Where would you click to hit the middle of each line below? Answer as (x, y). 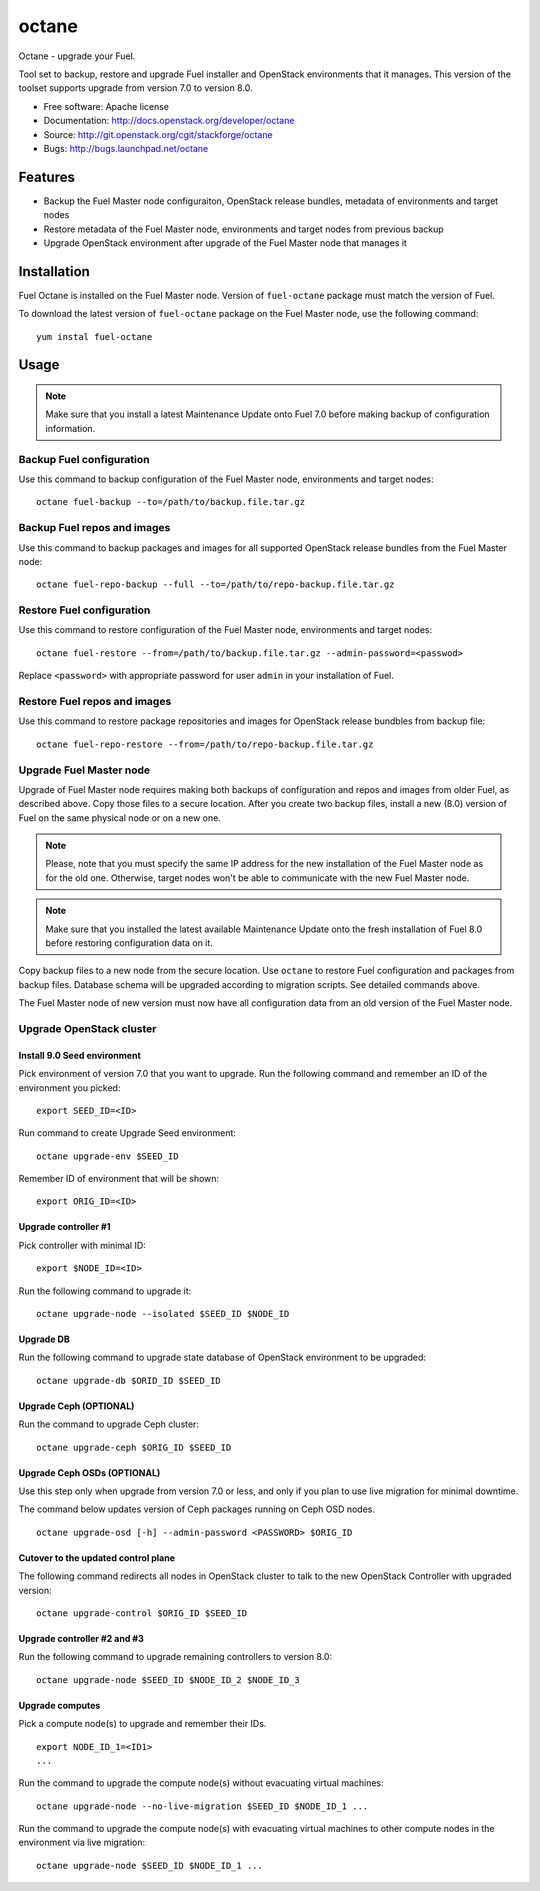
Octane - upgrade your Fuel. (77, 56)
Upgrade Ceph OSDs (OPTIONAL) (89, 1472)
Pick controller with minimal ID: (82, 1245)
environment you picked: (69, 1087)
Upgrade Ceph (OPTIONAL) (76, 1406)
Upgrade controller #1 (64, 1227)
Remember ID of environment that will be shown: (119, 1179)
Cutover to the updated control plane (96, 1557)
